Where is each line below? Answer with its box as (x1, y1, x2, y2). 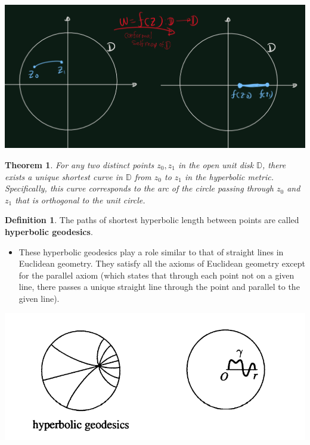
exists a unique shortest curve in (5, 170, 123, 183)
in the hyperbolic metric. (185, 170, 274, 183)
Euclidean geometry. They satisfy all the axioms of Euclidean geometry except (18, 257, 305, 270)
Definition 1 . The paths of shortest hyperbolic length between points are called (5, 214, 299, 226)
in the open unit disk (178, 159, 254, 171)
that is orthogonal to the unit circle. (15, 193, 145, 206)
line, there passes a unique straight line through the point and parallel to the (18, 280, 300, 293)
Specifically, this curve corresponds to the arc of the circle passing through (5, 182, 274, 194)
